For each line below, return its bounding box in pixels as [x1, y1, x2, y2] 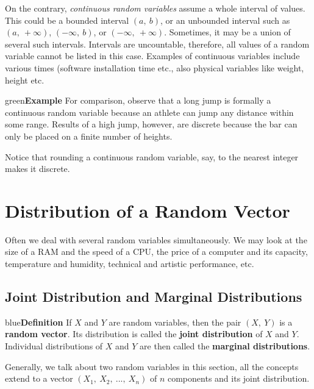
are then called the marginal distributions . [140, 340, 310, 352]
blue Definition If [5, 315, 72, 328]
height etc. [5, 73, 45, 86]
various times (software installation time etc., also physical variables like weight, [5, 61, 304, 74]
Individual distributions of [5, 340, 103, 352]
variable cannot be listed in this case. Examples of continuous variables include [5, 49, 300, 62]
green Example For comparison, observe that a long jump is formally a [5, 94, 271, 107]
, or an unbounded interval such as [160, 13, 290, 26]
